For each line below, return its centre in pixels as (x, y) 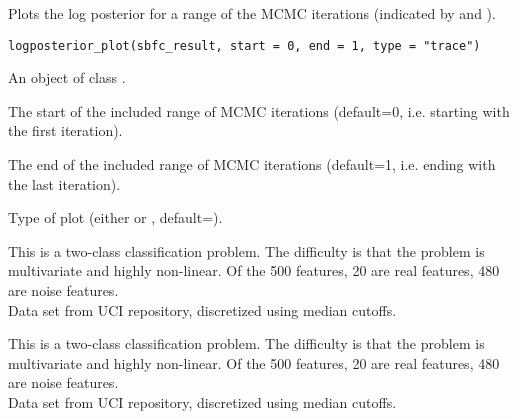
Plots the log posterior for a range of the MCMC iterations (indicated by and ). (252, 13)
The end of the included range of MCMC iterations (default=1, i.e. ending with (252, 164)
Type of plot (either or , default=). (115, 217)
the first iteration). (65, 130)
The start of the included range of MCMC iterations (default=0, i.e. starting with (259, 110)
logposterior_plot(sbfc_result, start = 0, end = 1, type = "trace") (244, 45)
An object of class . (67, 77)
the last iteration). (64, 183)
